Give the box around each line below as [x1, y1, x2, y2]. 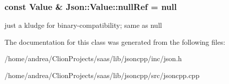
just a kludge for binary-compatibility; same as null [5, 20, 162, 30]
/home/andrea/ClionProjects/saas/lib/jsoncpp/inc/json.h [5, 53, 182, 64]
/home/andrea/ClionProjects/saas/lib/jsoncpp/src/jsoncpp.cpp [5, 70, 199, 80]
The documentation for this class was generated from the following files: [5, 36, 225, 47]
